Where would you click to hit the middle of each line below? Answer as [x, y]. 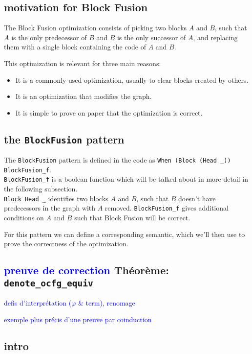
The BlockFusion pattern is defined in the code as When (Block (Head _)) [117, 160]
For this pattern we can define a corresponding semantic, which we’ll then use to [125, 234]
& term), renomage [107, 302]
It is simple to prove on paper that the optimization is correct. [109, 112]
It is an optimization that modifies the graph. [84, 96]
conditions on [24, 218]
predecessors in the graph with [50, 208]
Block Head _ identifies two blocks [56, 198]
